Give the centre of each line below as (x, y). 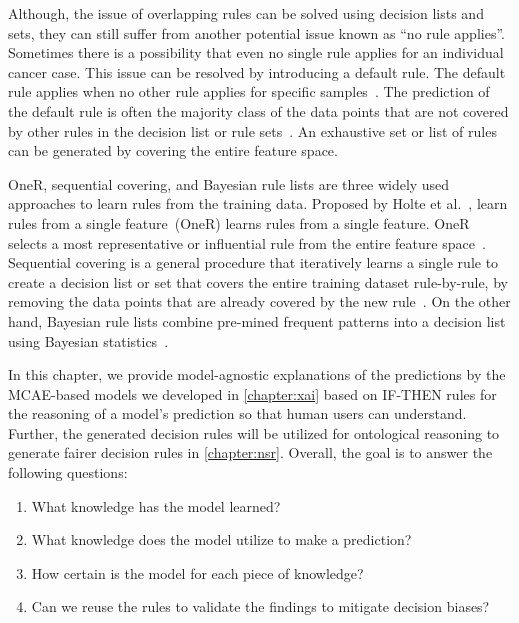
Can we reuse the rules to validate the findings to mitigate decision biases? (260, 606)
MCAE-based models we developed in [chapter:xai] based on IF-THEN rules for (252, 393)
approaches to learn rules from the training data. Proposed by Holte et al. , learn (258, 203)
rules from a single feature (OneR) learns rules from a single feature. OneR (239, 222)
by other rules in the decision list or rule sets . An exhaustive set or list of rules (252, 130)
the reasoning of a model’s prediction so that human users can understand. (237, 413)
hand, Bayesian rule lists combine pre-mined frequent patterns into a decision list (257, 320)
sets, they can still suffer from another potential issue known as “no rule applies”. (256, 32)
